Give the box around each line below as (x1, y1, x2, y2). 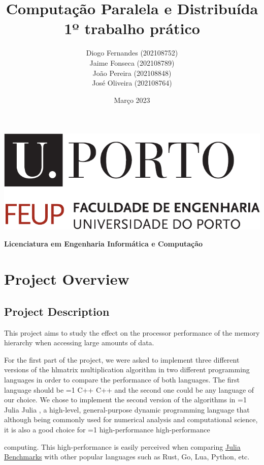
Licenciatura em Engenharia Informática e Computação (4, 238, 203, 249)
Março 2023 (114, 94, 150, 105)
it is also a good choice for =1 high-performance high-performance (4, 424, 210, 434)
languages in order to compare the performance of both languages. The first (4, 374, 240, 385)
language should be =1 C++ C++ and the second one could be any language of (4, 384, 254, 395)
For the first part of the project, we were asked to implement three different (4, 354, 240, 365)
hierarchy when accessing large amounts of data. (4, 337, 154, 348)
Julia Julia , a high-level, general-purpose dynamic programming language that (4, 404, 250, 415)
